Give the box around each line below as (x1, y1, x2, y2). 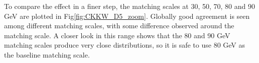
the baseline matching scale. (4, 49, 90, 60)
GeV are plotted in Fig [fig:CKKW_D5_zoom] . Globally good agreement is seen (4, 10, 250, 21)
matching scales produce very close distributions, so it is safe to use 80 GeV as (4, 40, 245, 50)
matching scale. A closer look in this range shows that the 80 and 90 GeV (4, 30, 230, 40)
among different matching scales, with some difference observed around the (4, 20, 234, 31)
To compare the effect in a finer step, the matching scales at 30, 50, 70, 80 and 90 (4, 1, 255, 11)
